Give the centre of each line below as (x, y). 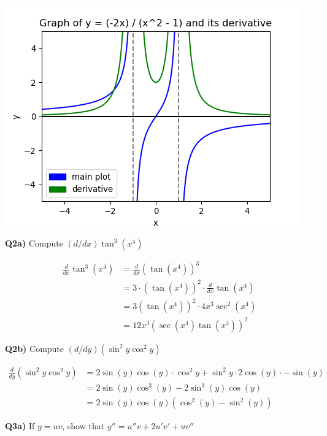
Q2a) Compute (34, 243)
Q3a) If (20, 426)
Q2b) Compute (35, 348)
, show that (83, 426)
